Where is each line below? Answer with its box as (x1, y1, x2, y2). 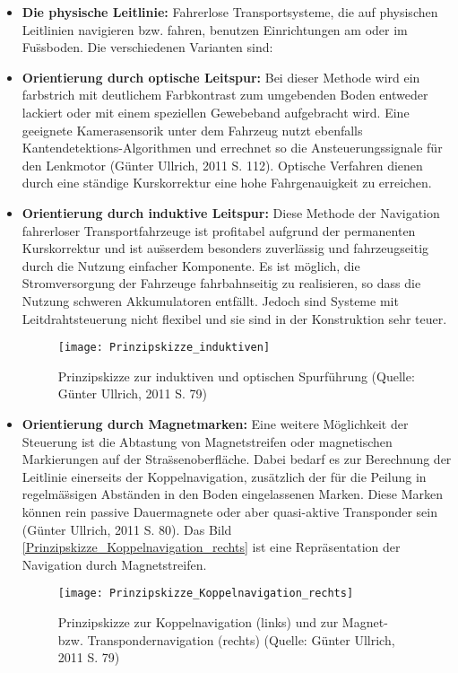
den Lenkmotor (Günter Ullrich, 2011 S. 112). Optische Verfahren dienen (22, 155, 423, 174)
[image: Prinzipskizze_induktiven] (57, 341, 271, 354)
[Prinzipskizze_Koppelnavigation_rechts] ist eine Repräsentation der (22, 538, 401, 556)
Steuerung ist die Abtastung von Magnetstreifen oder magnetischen (22, 432, 393, 450)
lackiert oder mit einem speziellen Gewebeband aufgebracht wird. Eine (22, 102, 410, 121)
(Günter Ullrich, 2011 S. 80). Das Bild (22, 520, 232, 538)
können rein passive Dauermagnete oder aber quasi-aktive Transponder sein (22, 502, 438, 520)
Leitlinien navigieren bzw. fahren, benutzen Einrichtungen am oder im (22, 20, 408, 39)
